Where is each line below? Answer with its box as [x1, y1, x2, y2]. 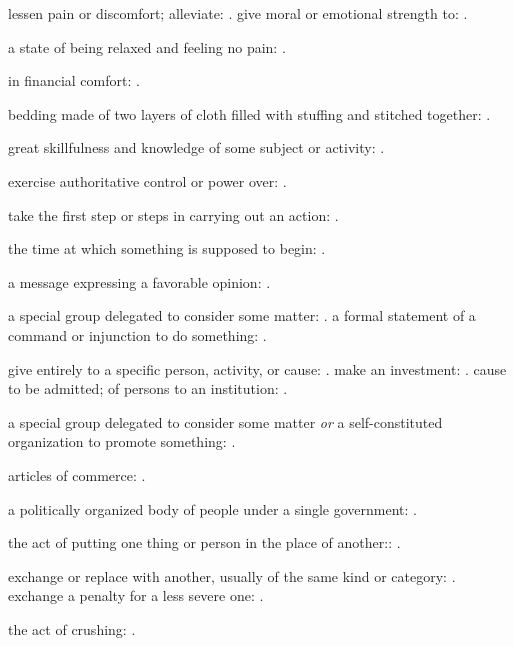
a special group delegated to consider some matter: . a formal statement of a [8, 305, 476, 326]
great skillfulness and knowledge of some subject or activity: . [8, 137, 385, 158]
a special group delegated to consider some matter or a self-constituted [8, 411, 443, 432]
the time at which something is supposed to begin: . [8, 238, 326, 259]
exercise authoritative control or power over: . [8, 170, 287, 191]
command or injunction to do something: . [8, 324, 267, 345]
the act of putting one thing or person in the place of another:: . [8, 532, 401, 553]
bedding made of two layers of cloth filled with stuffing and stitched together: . [8, 103, 491, 124]
